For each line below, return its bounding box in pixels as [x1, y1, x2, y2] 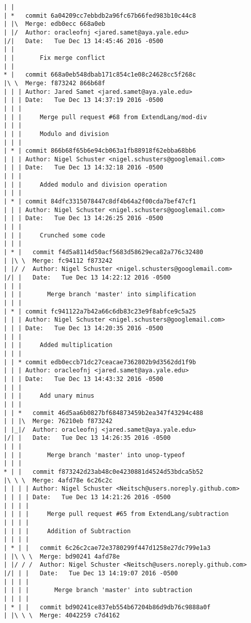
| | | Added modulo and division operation [4, 181, 167, 188]
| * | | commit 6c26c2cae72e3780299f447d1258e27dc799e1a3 [4, 544, 211, 551]
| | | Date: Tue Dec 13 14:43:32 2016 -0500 [4, 375, 163, 383]
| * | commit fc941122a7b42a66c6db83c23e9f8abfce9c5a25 [4, 307, 196, 315]
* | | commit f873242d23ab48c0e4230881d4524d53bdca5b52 [4, 468, 203, 476]
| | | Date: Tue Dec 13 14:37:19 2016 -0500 [4, 96, 163, 104]
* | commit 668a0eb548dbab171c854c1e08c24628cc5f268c [4, 71, 196, 79]
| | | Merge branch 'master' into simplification [4, 291, 196, 298]
